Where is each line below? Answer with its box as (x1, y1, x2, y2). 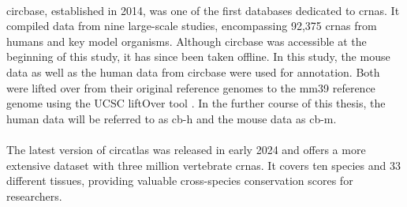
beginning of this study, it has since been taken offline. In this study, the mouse (6, 48, 390, 65)
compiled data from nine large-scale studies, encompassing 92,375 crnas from (6, 17, 377, 34)
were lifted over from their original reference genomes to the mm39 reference (6, 79, 375, 96)
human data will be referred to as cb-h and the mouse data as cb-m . (6, 110, 337, 126)
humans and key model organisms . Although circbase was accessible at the (6, 32, 367, 49)
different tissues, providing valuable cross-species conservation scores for (6, 172, 353, 189)
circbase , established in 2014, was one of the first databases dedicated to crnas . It (6, 2, 400, 18)
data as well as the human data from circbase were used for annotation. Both (6, 63, 380, 80)
